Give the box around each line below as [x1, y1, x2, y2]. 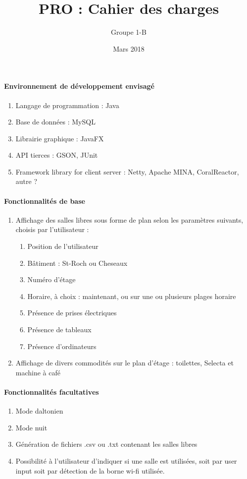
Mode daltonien [15, 406, 63, 416]
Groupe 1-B [111, 27, 147, 37]
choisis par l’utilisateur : [15, 224, 89, 235]
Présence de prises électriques [27, 307, 117, 318]
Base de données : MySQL [15, 117, 96, 127]
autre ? [15, 176, 38, 186]
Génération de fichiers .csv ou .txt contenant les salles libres [15, 439, 198, 449]
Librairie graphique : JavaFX [15, 133, 104, 143]
